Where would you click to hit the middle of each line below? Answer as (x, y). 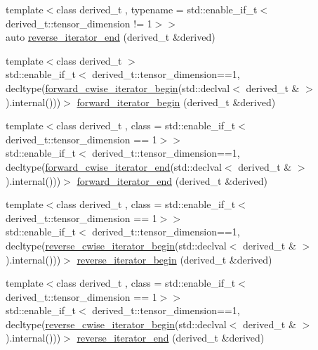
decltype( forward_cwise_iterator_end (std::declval (114, 166)
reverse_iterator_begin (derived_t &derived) (174, 259)
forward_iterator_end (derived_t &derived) (172, 180)
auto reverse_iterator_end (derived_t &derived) (111, 37)
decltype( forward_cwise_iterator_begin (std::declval (118, 87)
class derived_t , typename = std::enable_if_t (157, 9)
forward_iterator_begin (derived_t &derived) (176, 102)
